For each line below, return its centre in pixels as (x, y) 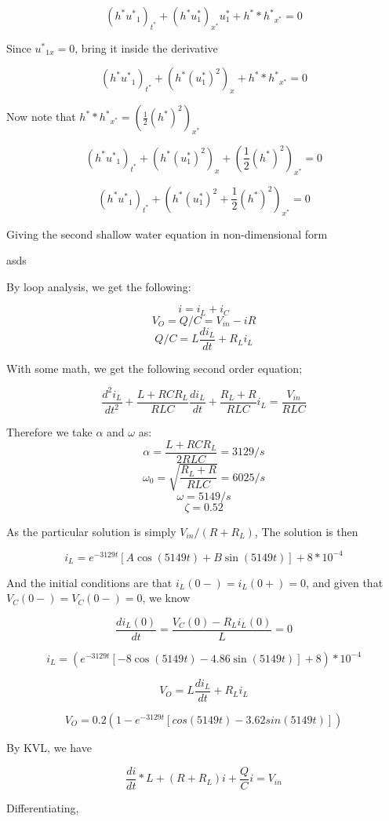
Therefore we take (49, 432)
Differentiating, (43, 807)
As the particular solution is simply (91, 531)
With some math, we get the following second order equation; (155, 368)
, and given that (345, 582)
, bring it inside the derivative (146, 47)
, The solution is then (306, 531)
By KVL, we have (49, 747)
